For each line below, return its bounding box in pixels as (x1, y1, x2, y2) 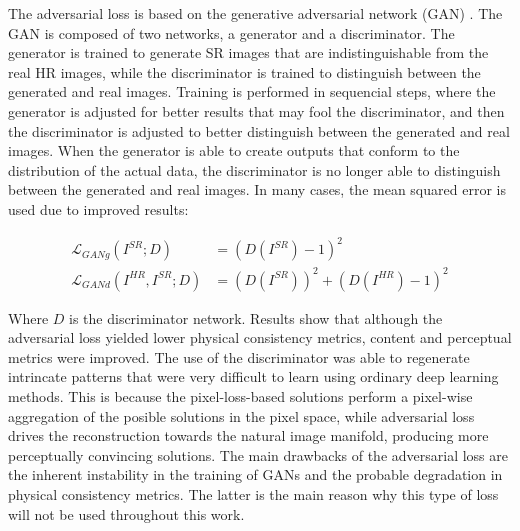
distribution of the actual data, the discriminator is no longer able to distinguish (8, 159, 501, 180)
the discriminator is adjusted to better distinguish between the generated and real (8, 120, 510, 141)
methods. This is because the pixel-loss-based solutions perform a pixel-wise (8, 385, 473, 406)
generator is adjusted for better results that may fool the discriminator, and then (8, 100, 505, 121)
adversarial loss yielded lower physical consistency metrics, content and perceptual (8, 327, 512, 348)
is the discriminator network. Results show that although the (69, 307, 443, 328)
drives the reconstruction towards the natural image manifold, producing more (8, 425, 489, 446)
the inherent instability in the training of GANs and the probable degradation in (8, 464, 503, 485)
